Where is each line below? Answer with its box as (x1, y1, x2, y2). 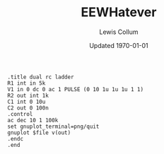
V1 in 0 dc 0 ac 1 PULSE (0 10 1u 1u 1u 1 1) (7, 85, 143, 93)
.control (7, 110, 33, 117)
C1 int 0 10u (7, 98, 46, 105)
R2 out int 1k (7, 92, 49, 99)
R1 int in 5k (7, 79, 46, 87)
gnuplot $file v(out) (7, 129, 71, 136)
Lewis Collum (99, 28, 139, 36)
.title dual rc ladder (7, 73, 74, 81)
